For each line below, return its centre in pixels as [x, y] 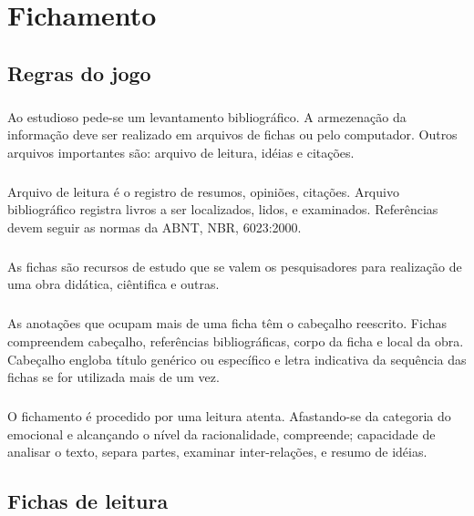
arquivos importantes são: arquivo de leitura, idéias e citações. [181, 152]
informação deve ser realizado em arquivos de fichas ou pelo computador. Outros [232, 134]
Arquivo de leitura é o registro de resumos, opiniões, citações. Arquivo [203, 191]
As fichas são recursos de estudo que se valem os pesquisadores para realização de [235, 266]
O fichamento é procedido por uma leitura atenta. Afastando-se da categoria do [229, 416]
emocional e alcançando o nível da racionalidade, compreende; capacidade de [222, 433]
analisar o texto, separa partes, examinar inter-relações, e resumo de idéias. [217, 452]
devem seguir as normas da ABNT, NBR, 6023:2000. [155, 227]
